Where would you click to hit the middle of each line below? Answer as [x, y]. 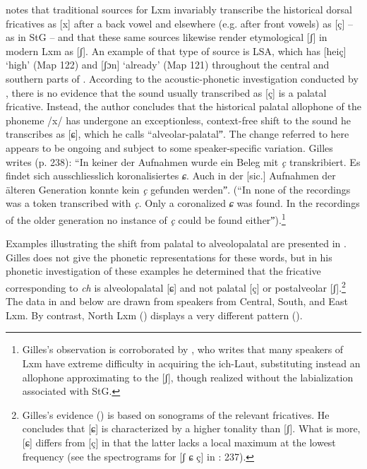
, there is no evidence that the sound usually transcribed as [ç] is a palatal [166, 92]
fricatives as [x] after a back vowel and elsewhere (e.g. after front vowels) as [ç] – [180, 23]
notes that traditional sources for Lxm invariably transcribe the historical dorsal [179, 9]
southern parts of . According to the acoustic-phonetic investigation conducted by [182, 78]
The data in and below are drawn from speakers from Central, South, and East [177, 301]
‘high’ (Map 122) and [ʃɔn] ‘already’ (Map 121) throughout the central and [168, 65]
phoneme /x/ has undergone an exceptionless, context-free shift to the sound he [178, 120]
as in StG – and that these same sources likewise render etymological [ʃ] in [167, 37]
